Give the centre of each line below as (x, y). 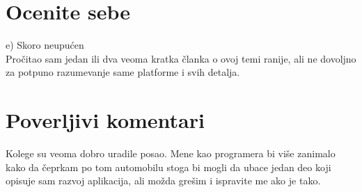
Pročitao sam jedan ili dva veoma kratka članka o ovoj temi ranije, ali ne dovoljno (181, 58)
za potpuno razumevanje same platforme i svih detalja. (123, 72)
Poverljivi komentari (105, 120)
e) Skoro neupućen (45, 45)
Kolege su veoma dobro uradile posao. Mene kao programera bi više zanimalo (171, 153)
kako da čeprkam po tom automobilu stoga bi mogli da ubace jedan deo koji (168, 167)
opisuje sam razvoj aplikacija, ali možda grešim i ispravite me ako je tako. (163, 181)
